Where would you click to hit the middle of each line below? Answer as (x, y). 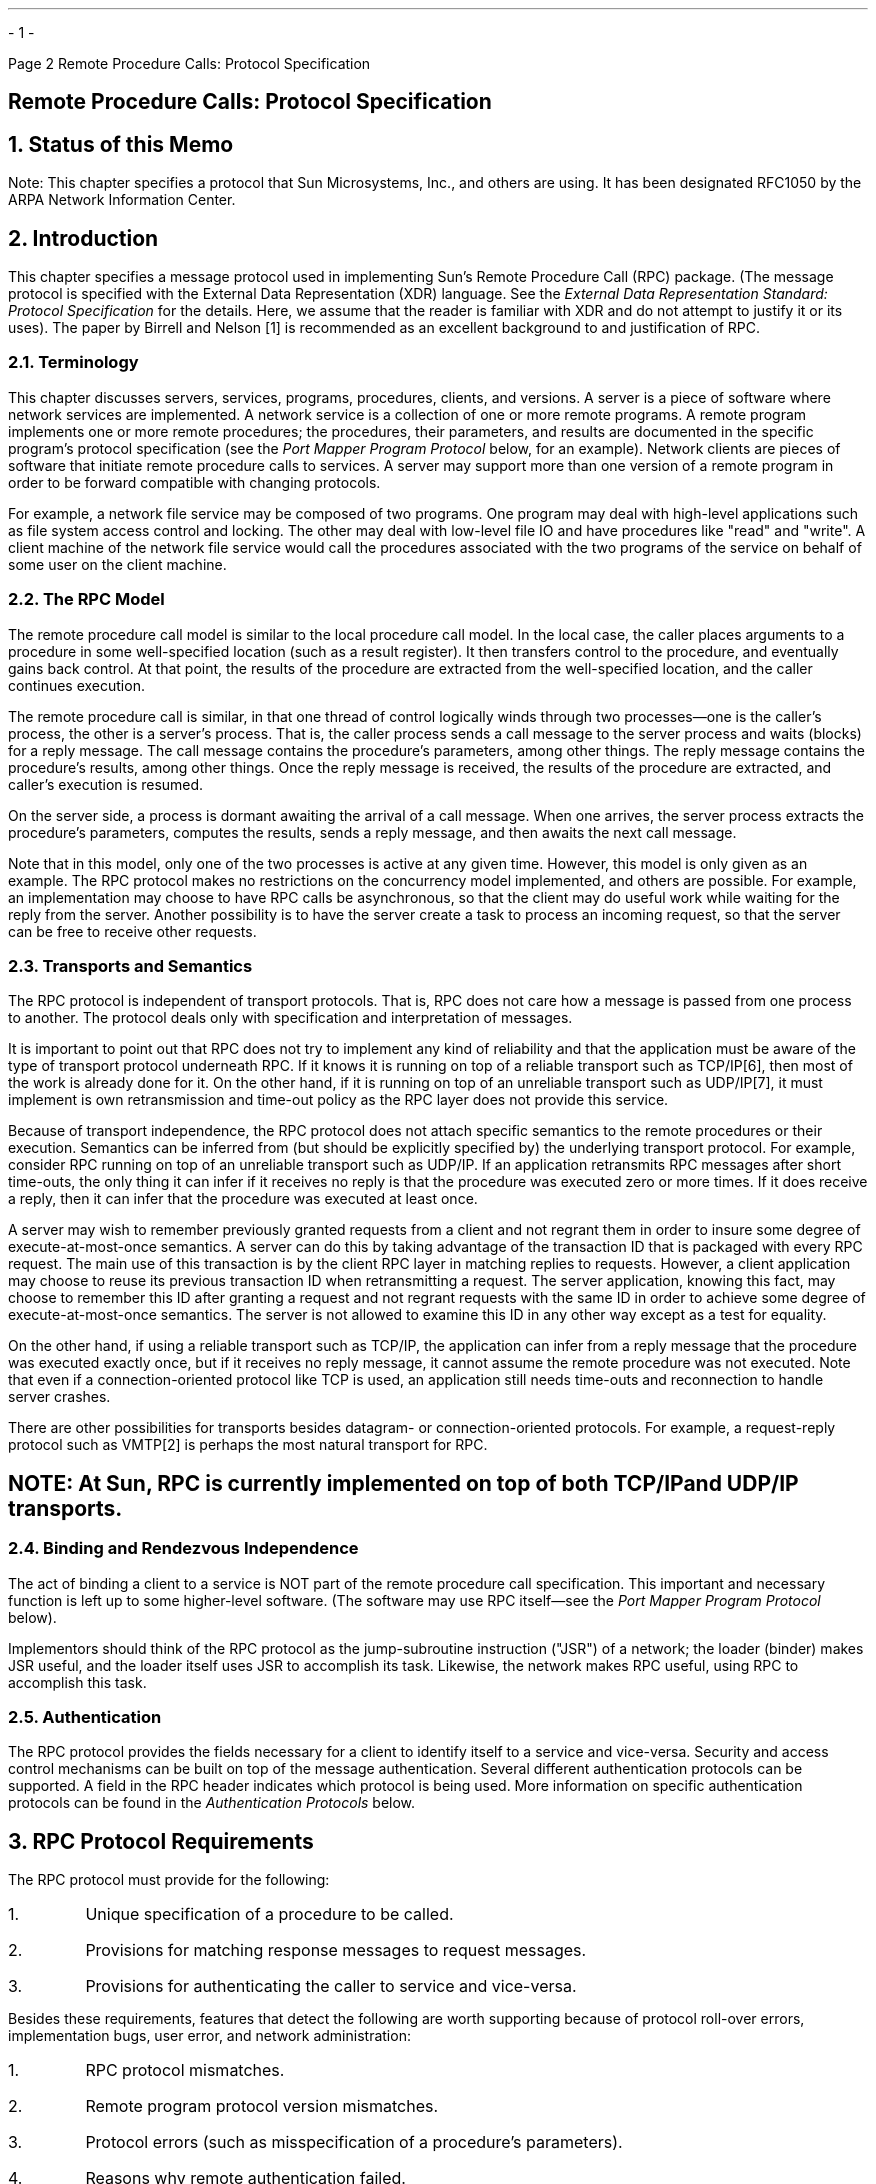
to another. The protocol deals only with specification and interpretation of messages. (290, 1018)
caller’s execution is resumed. (106, 784)
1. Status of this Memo (121, 144)
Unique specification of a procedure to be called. (269, 1914)
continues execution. (76, 685)
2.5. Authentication (85, 1716)
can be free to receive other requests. (132, 931)
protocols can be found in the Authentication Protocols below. (212, 1803)
